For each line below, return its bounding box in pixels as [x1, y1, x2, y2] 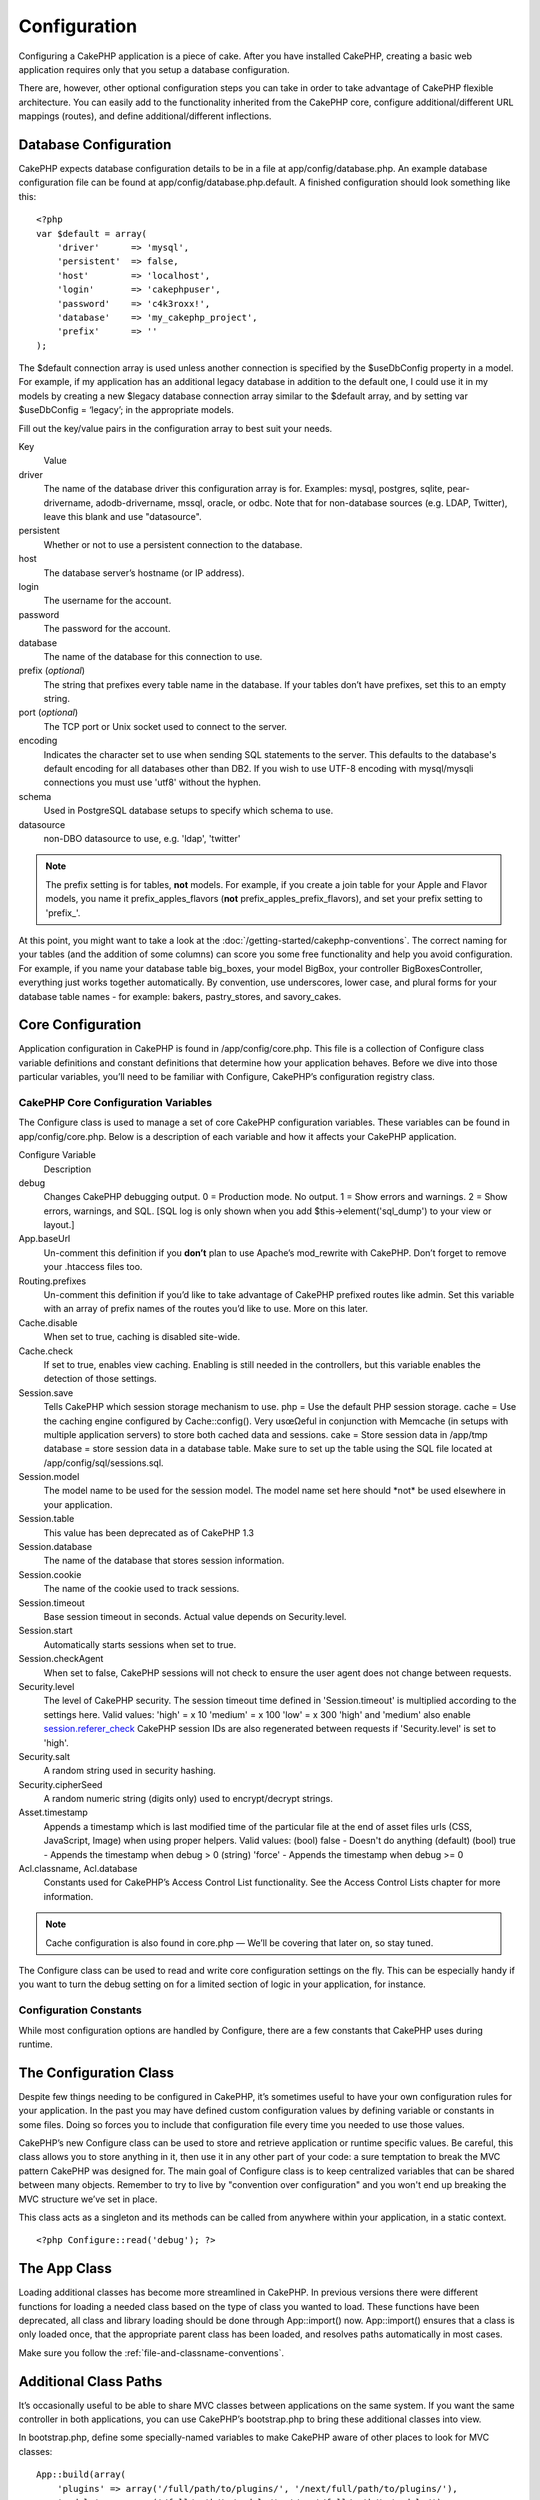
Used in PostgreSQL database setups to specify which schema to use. [43, 805, 334, 817]
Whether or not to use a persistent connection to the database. [43, 538, 303, 550]
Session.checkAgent [18, 1653, 104, 1665]
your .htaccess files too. [43, 1261, 143, 1273]
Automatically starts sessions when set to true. [43, 1638, 237, 1650]
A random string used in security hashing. [43, 1765, 217, 1777]
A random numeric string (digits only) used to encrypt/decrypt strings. [43, 1793, 334, 1805]
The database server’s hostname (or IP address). [43, 566, 245, 579]
